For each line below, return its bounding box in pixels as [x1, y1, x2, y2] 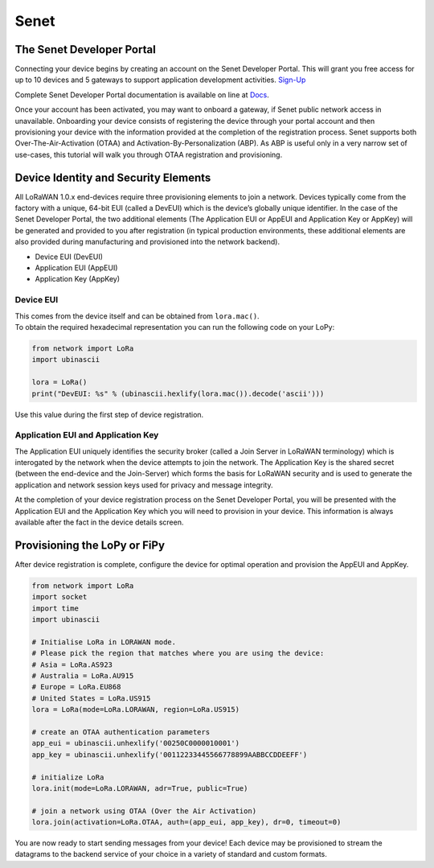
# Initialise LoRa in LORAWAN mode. [31, 637, 177, 647]
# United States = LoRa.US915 [31, 693, 151, 703]
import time [31, 603, 80, 613]
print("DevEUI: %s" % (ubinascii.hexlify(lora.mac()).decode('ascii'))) [31, 389, 325, 398]
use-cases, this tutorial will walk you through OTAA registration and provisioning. [14, 150, 283, 159]
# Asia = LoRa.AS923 [31, 660, 113, 669]
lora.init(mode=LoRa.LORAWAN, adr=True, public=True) [31, 784, 248, 792]
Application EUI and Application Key [14, 430, 159, 441]
